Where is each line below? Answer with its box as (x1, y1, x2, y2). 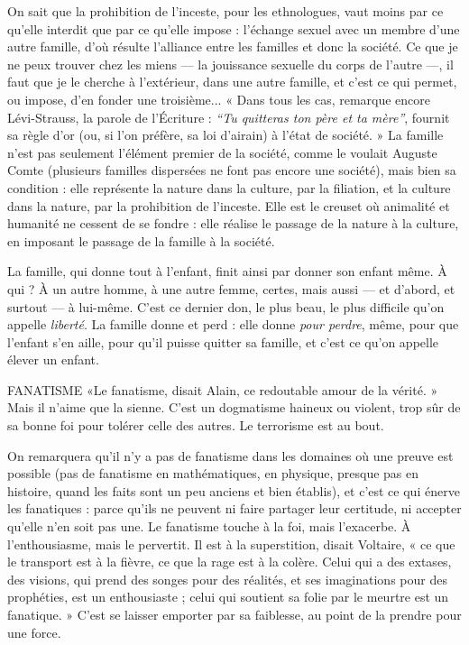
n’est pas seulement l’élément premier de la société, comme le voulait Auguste (7, 143, 437, 161)
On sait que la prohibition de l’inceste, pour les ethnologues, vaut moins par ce (7, 2, 444, 20)
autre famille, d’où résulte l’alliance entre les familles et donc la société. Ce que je (7, 37, 458, 56)
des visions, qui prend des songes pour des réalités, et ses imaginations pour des (7, 569, 447, 588)
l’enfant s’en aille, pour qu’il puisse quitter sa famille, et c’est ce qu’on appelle (7, 332, 439, 351)
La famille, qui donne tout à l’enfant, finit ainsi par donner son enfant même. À (7, 262, 447, 281)
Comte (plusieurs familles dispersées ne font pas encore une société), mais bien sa (7, 161, 456, 180)
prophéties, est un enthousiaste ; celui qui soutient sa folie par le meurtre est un (7, 587, 449, 606)
